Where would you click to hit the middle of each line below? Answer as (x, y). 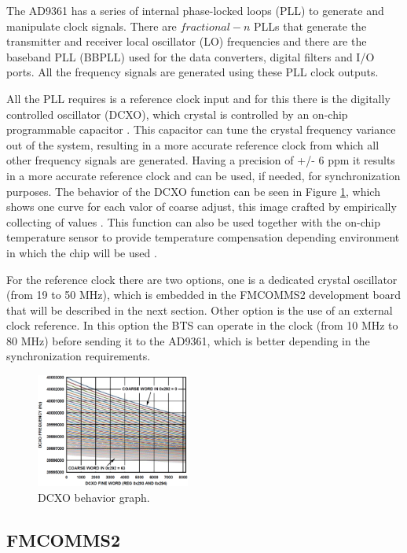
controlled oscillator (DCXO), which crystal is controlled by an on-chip (177, 114)
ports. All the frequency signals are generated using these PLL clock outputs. (192, 72)
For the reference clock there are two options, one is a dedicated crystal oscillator (202, 279)
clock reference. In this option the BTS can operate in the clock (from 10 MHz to (202, 325)
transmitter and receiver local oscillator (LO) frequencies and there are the (187, 41)
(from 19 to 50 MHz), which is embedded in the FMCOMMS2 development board (204, 295)
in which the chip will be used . (82, 252)
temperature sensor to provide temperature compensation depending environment (203, 237)
